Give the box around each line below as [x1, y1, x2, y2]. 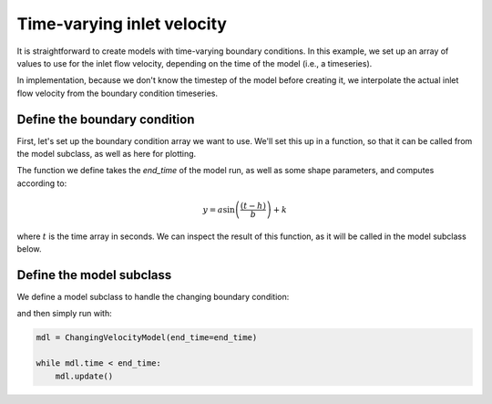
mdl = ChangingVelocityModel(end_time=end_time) [36, 333, 258, 343]
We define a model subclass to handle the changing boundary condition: [16, 292, 290, 303]
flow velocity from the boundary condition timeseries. [16, 88, 219, 98]
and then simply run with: [16, 308, 113, 319]
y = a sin [202, 204, 236, 214]
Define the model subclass [16, 267, 172, 283]
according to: [16, 178, 67, 189]
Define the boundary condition [16, 111, 195, 127]
